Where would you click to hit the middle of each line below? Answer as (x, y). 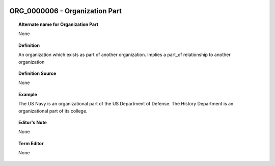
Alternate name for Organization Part (59, 24)
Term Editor (31, 143)
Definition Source (37, 73)
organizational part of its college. (53, 111)
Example (28, 94)
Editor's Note (33, 122)
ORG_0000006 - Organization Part (66, 11)
